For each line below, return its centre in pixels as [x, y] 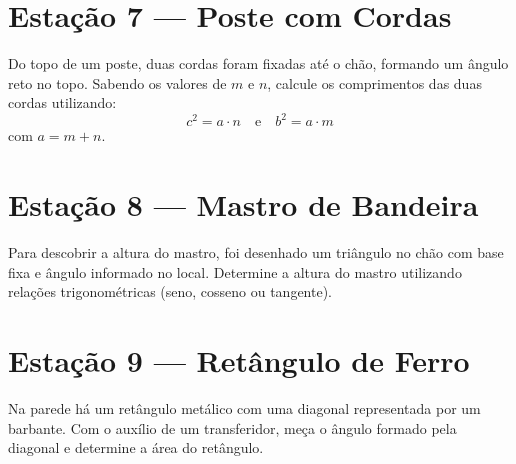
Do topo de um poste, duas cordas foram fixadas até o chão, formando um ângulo [258, 63]
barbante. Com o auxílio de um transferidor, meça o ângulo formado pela [232, 427]
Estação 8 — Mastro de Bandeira [243, 204]
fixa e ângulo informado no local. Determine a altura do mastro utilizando [235, 271]
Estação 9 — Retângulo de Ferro [239, 360]
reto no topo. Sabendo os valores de [117, 82]
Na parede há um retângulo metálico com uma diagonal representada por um [244, 408]
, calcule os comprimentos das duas [374, 82]
